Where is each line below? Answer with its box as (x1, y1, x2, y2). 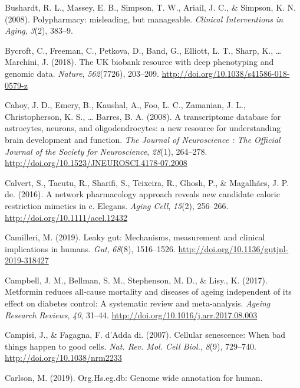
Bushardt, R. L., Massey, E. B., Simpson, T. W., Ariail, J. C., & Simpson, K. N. (5, 1, 296, 13)
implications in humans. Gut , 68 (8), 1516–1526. (5, 242, 176, 255)
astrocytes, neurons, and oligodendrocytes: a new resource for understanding (5, 122, 281, 134)
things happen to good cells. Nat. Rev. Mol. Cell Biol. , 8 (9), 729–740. (5, 340, 256, 352)
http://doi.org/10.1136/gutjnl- (178, 242, 289, 255)
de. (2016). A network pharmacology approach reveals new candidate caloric (5, 188, 280, 200)
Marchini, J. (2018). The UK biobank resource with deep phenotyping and (5, 56, 274, 68)
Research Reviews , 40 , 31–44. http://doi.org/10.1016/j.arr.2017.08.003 (5, 308, 258, 321)
